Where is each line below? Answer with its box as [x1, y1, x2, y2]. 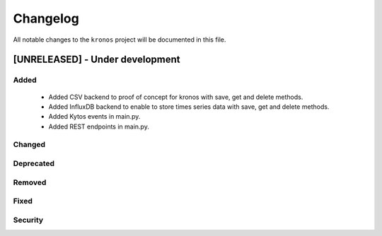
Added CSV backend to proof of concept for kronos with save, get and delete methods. [48, 93, 303, 101]
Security [13, 215, 44, 225]
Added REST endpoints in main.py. [48, 122, 150, 131]
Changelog [13, 11, 79, 26]
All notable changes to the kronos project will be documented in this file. [13, 35, 226, 44]
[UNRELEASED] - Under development [13, 54, 180, 66]
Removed [13, 177, 47, 187]
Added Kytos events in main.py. [48, 112, 141, 121]
